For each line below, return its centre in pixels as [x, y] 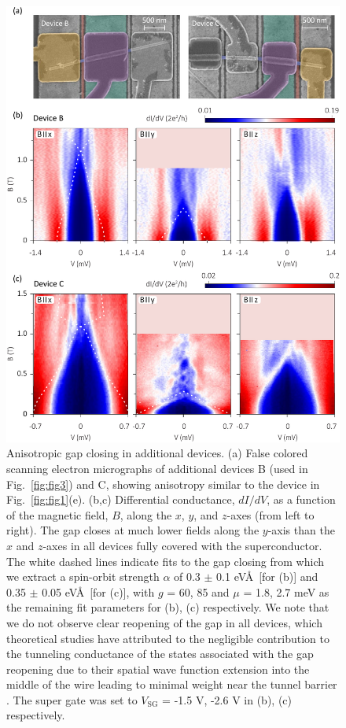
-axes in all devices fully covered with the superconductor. [182, 545]
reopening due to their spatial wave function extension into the [158, 669]
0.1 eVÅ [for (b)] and [267, 576]
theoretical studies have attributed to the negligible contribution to [168, 638]
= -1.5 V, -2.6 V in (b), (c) [227, 699]
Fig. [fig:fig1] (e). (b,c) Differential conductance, [121, 499]
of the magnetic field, [57, 514]
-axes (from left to [271, 514]
